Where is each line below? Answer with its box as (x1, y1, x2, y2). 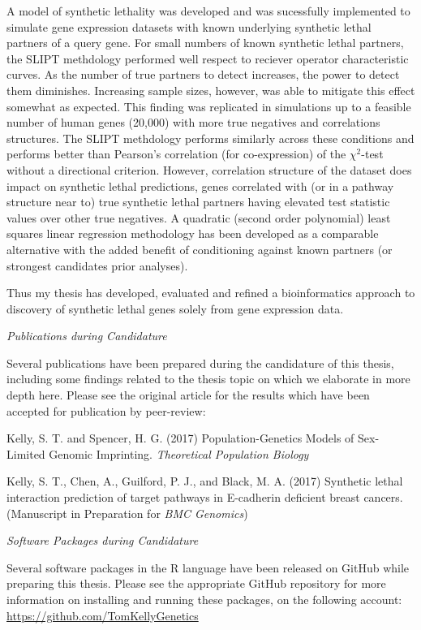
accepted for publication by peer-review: (6, 402, 206, 419)
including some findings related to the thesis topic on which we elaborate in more (6, 370, 410, 387)
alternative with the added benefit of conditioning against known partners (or (6, 240, 393, 257)
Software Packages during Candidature (6, 532, 199, 549)
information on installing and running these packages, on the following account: (6, 591, 402, 607)
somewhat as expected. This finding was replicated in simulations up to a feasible (6, 97, 411, 114)
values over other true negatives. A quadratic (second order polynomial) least (6, 209, 391, 226)
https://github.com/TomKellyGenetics (6, 606, 199, 624)
